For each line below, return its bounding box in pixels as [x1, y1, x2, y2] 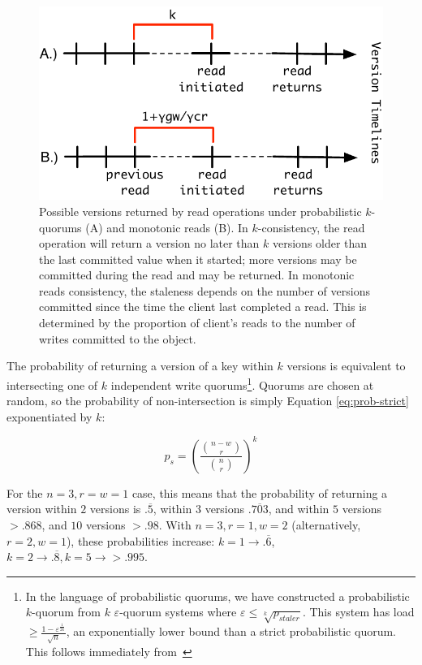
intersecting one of [6, 376, 98, 393]
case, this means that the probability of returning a [131, 484, 388, 501]
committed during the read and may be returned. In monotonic [39, 266, 355, 283]
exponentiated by [6, 408, 93, 425]
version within [6, 500, 77, 517]
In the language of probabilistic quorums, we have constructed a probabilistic [25, 587, 410, 604]
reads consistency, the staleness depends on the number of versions [39, 282, 370, 299]
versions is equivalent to [286, 357, 406, 374]
